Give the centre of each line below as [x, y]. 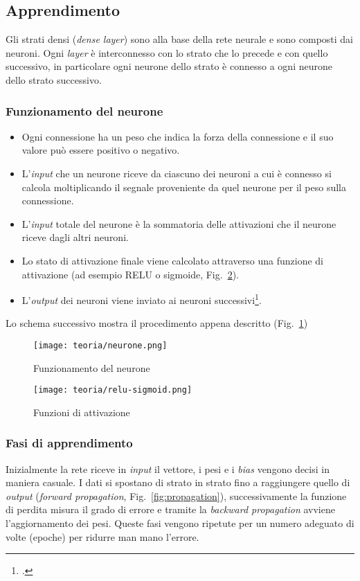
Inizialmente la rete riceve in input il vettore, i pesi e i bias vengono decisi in [168, 468]
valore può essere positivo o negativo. [101, 150]
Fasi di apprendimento [69, 443]
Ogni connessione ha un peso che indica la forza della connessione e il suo [178, 136]
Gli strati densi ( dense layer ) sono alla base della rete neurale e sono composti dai [180, 39]
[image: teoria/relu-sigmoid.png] [113, 390]
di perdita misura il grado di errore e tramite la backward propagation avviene [170, 509]
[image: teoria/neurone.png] [100, 345]
